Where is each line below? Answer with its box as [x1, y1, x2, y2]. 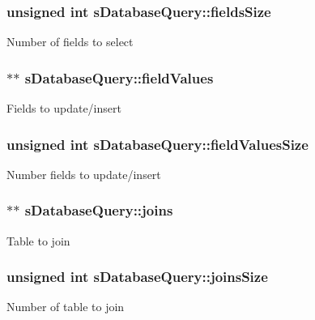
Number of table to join [6, 298, 125, 315]
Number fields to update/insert [6, 165, 161, 182]
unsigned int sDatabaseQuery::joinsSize [6, 267, 268, 287]
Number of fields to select [6, 33, 134, 50]
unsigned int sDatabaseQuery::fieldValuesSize [6, 134, 309, 154]
